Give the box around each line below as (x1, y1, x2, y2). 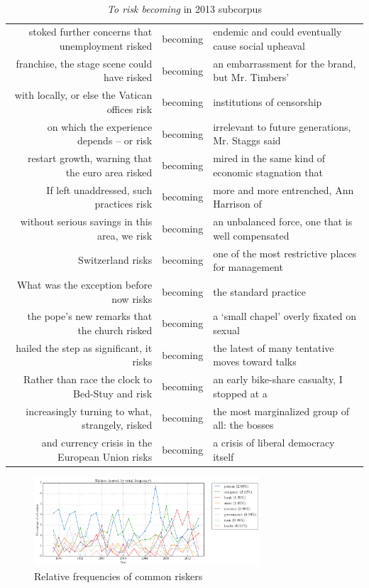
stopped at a (213, 385, 268, 400)
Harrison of (213, 196, 262, 211)
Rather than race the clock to (23, 372, 153, 387)
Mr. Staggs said (213, 133, 281, 148)
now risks (111, 291, 153, 306)
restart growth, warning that (27, 151, 153, 166)
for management (213, 260, 283, 274)
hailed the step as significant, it (16, 340, 153, 355)
